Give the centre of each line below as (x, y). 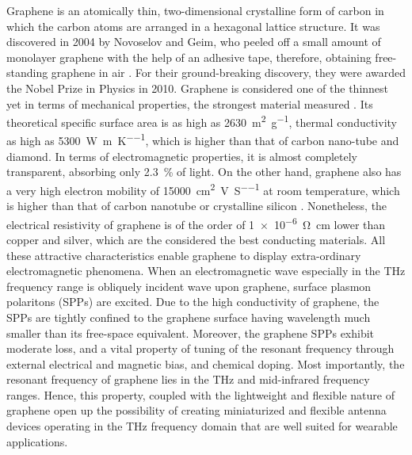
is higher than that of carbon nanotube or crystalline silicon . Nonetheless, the (197, 206)
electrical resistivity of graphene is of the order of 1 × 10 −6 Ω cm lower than (196, 223)
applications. (37, 441)
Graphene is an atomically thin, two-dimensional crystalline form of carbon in (195, 10)
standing (27, 73)
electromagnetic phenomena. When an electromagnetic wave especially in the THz (206, 271)
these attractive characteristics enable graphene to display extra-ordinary (184, 255)
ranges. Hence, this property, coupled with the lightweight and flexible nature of (200, 394)
